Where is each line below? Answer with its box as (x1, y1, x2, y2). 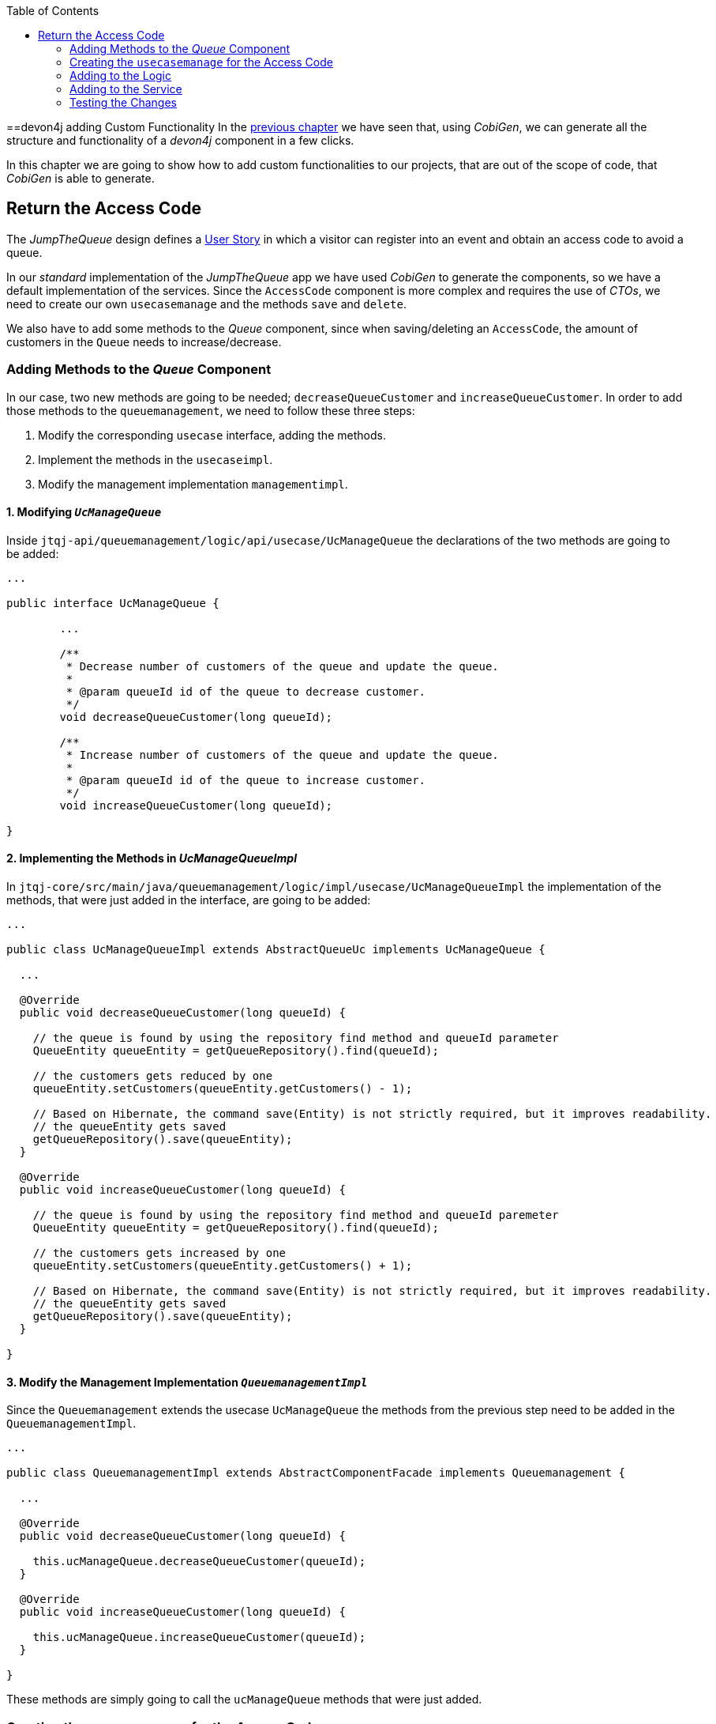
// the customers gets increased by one (32, 1247, 287, 1260)
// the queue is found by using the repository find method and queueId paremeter (32, 1209, 559, 1222)
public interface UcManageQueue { (6, 596, 219, 609)
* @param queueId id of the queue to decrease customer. (66, 685, 426, 698)
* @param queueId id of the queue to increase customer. (66, 773, 426, 787)
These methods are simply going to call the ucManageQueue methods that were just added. (6, 1692, 482, 1707)
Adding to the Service (69, 82, 182, 96)
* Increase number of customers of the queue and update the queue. (66, 748, 499, 761)
